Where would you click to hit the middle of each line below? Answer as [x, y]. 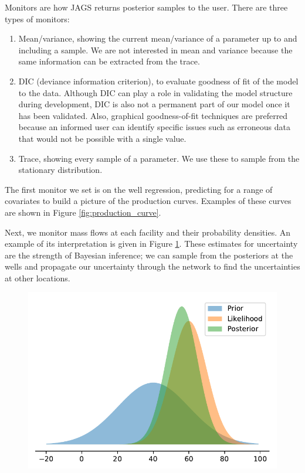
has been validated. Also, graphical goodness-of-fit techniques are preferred [153, 115]
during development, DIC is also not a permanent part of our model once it [154, 104]
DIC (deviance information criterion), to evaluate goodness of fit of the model [158, 81]
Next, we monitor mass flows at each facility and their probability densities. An [148, 232]
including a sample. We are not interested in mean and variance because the [155, 50]
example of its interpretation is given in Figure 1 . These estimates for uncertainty [151, 244]
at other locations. [38, 278]
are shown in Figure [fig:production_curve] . [83, 212]
